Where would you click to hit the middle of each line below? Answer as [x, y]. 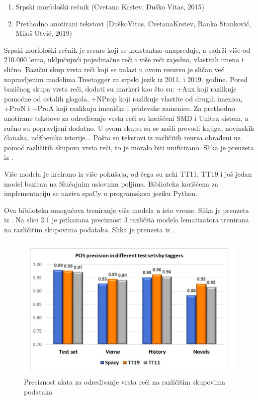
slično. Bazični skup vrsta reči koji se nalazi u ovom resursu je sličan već [114, 69]
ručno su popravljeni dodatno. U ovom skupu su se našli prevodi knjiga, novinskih [129, 128]
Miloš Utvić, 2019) [44, 33]
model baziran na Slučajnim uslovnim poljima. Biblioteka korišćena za [111, 183]
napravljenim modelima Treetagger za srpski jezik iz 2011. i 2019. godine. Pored [126, 79]
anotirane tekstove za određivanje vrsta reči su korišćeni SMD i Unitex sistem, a [126, 118]
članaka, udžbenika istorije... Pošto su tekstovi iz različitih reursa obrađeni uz [123, 138]
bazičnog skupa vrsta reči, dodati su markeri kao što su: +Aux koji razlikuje [120, 89]
